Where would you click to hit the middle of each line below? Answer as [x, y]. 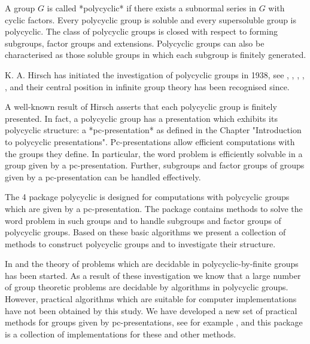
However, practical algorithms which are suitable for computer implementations [151, 299]
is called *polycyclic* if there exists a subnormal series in [151, 8]
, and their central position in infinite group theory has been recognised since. [147, 86]
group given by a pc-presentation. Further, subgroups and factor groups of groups [155, 165]
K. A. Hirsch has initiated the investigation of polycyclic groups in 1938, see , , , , [155, 74]
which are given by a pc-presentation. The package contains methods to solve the [154, 208]
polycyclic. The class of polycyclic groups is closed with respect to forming [141, 31]
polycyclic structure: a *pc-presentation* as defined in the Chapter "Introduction [153, 130]
